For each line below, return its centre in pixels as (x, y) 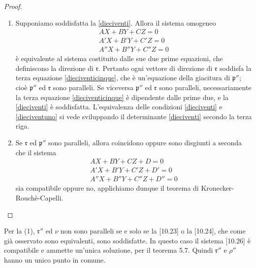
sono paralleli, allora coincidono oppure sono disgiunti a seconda (145, 143)
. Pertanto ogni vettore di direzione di (155, 68)
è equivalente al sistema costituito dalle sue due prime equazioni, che (119, 58)
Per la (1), (19, 231)
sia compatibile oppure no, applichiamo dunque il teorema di (107, 188)
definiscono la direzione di (54, 68)
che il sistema (36, 152)
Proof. (13, 6)
